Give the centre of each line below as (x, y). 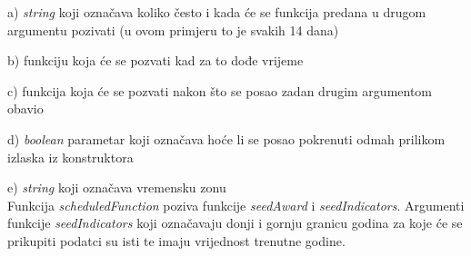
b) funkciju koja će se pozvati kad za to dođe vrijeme (155, 60)
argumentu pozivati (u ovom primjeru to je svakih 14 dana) (173, 30)
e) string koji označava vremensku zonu (117, 187)
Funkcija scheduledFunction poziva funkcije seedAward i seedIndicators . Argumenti (236, 205)
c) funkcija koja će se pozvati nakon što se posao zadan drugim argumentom (220, 90)
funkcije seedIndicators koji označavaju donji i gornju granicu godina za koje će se (235, 223)
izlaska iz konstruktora (70, 157)
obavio (25, 108)
